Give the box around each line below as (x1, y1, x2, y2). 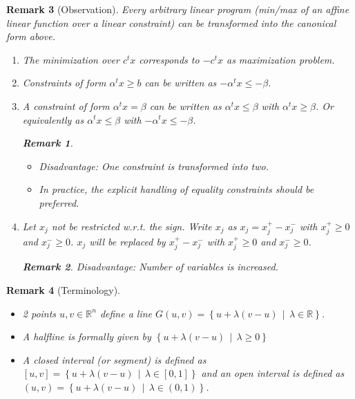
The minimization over (22, 52, 119, 66)
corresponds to (139, 52, 200, 66)
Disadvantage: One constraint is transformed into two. (39, 158, 269, 173)
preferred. (39, 195, 79, 210)
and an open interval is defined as (201, 366, 345, 380)
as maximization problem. (226, 52, 335, 66)
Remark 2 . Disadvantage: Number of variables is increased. (22, 259, 278, 274)
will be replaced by (89, 234, 166, 248)
